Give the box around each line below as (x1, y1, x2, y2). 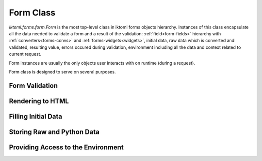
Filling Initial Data (9, 112, 63, 120)
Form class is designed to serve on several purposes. (9, 69, 116, 74)
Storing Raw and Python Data (9, 128, 99, 136)
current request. (9, 51, 41, 57)
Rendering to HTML (9, 97, 69, 105)
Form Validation (9, 81, 58, 89)
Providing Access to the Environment (9, 143, 124, 151)
